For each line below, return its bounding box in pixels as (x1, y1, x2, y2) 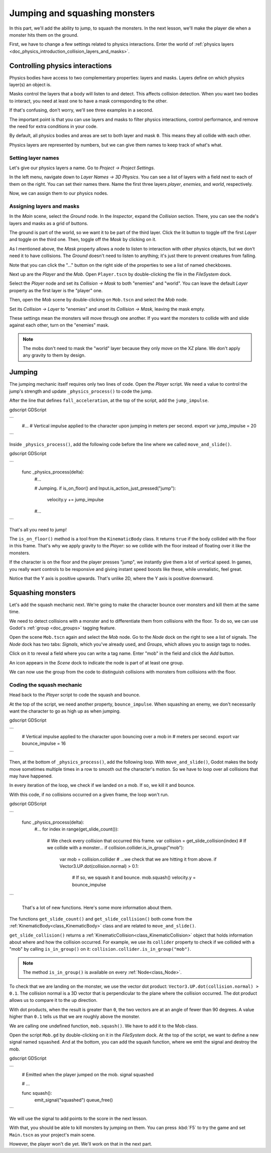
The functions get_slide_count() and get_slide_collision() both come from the (9, 915, 193, 921)
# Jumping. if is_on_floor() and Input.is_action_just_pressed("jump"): (34, 485, 176, 492)
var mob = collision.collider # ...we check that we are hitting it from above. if (59, 856, 217, 862)
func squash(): (22, 1090, 52, 1096)
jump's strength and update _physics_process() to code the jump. (9, 388, 153, 394)
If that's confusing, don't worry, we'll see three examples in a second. (9, 107, 154, 113)
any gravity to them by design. (23, 352, 86, 359)
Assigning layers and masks (9, 202, 80, 209)
